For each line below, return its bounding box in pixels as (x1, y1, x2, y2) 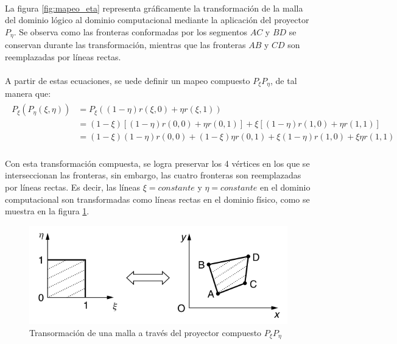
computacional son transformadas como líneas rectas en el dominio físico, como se (5, 192, 310, 205)
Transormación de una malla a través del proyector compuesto (29, 326, 262, 339)
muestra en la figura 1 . (5, 205, 90, 217)
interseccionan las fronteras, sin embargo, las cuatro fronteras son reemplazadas (5, 169, 301, 181)
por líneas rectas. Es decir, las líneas (5, 180, 140, 193)
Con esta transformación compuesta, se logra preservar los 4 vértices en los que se (5, 156, 310, 169)
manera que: (5, 87, 51, 100)
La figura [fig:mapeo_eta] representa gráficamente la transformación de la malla (5, 1, 303, 14)
